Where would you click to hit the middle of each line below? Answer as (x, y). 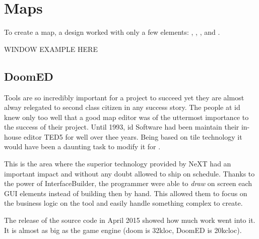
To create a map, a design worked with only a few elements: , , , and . (112, 32)
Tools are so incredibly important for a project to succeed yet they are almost (124, 97)
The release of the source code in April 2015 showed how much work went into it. (130, 220)
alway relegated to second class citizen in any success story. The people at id (122, 107)
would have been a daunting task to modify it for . (82, 146)
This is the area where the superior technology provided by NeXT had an (118, 164)
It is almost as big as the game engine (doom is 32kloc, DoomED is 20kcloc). (123, 230)
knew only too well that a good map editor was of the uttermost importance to (126, 117)
